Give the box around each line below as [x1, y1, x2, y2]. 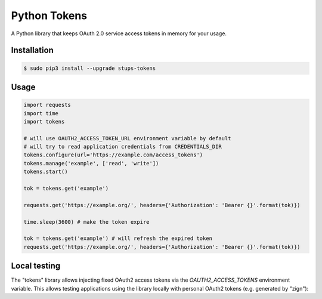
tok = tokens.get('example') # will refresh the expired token [23, 235, 213, 242]
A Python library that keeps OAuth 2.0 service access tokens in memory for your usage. [11, 30, 227, 37]
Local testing [11, 261, 61, 271]
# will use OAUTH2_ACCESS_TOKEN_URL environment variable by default [23, 135, 231, 141]
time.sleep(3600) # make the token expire [23, 218, 150, 225]
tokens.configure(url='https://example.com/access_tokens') [23, 152, 203, 158]
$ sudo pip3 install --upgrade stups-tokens [23, 64, 156, 72]
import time [23, 110, 59, 116]
